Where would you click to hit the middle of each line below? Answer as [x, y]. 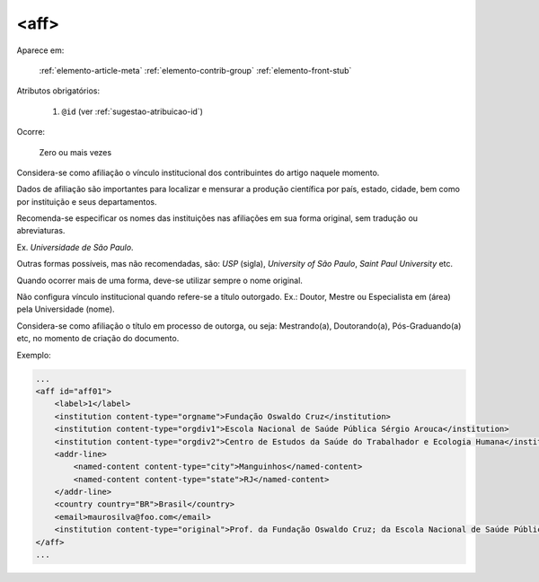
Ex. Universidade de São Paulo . [75, 247]
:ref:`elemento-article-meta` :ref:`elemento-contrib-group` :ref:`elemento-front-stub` [195, 70]
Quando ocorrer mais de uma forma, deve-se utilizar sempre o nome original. [159, 280]
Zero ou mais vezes [75, 152]
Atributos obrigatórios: [58, 91]
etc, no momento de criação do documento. [98, 339]
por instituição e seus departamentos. [87, 201]
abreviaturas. [41, 231]
